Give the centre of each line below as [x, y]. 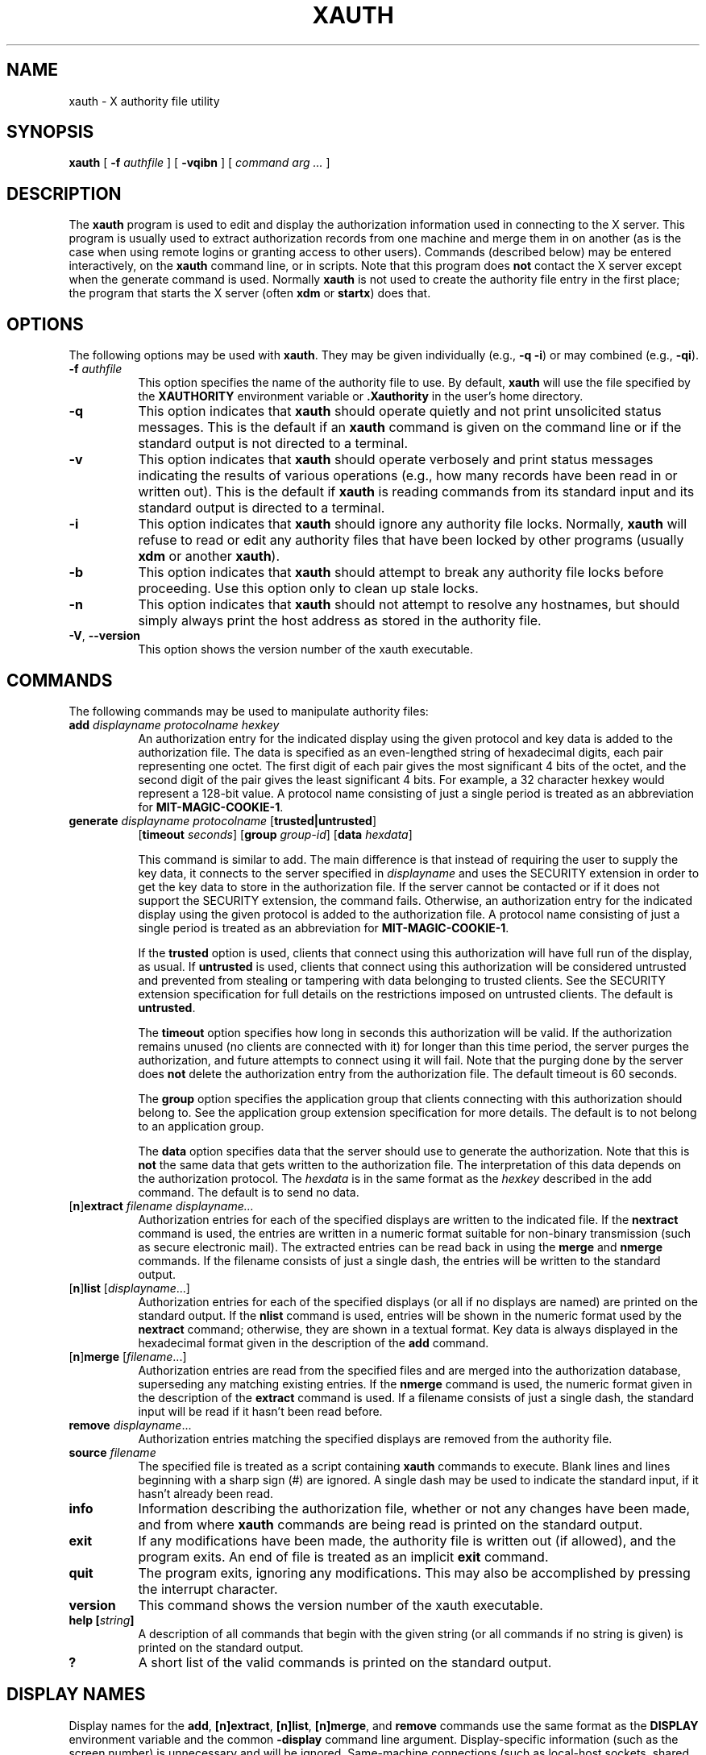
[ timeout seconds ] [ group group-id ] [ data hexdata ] [275, 834]
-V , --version [104, 636]
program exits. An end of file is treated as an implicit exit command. [343, 1556]
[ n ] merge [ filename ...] [128, 1356]
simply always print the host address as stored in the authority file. [340, 621]
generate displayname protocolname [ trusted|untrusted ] [223, 820]
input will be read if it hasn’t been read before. [260, 1411]
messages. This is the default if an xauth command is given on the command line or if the [410, 427]
